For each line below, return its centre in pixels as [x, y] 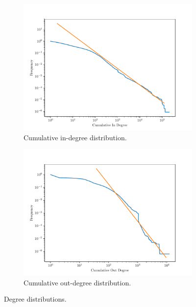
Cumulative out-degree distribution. [77, 282]
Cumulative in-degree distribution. [75, 137]
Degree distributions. [35, 299]
